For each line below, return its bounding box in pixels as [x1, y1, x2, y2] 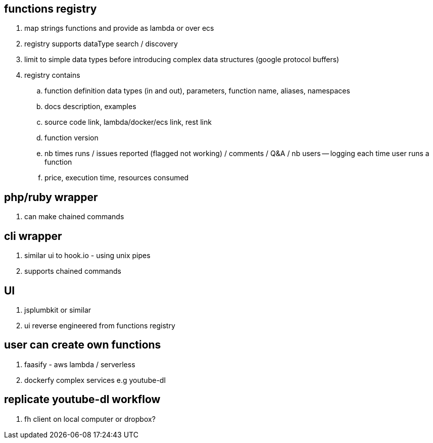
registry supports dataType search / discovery [24, 39, 178, 48]
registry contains [24, 71, 80, 80]
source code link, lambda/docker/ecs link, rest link [44, 118, 212, 127]
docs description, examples [44, 102, 136, 111]
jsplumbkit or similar [24, 305, 91, 314]
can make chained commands [24, 212, 124, 221]
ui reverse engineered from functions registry [24, 321, 175, 330]
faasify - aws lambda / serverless [24, 360, 135, 369]
